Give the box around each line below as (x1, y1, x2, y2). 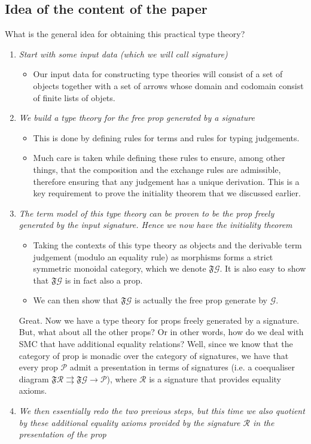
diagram (19, 372, 49, 385)
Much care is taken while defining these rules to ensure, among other (33, 151, 285, 164)
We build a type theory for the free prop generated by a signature (19, 111, 255, 124)
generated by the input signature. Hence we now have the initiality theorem (19, 218, 292, 231)
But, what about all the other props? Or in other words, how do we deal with (19, 326, 304, 338)
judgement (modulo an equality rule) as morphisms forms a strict (33, 250, 273, 263)
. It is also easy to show (219, 262, 306, 275)
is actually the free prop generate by (135, 294, 267, 306)
